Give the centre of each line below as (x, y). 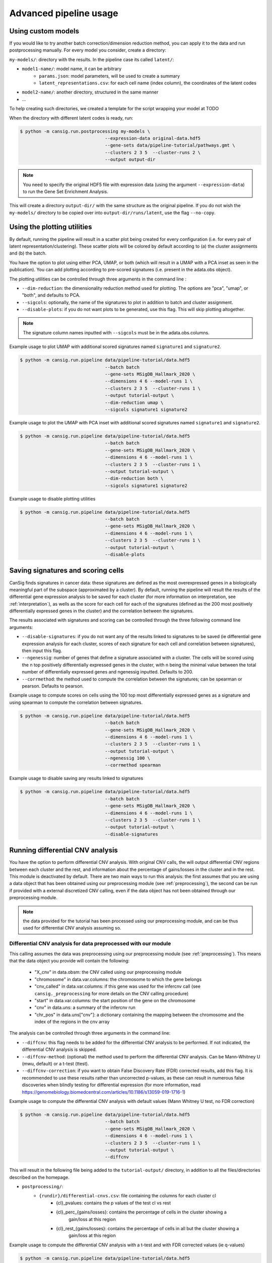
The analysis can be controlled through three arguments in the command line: (90, 1033)
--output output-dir (130, 160)
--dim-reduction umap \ (134, 402)
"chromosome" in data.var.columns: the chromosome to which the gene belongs (118, 979)
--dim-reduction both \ (134, 478)
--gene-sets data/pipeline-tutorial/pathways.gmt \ (170, 145)
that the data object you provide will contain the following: (70, 960)
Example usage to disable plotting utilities (52, 499)
